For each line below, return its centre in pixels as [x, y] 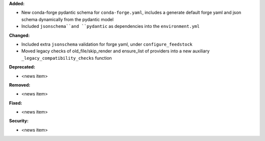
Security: [19, 121]
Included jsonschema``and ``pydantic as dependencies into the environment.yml [110, 26]
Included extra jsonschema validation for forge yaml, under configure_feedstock [107, 44]
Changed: [19, 35]
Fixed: [15, 103]
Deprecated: [22, 67]
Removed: [20, 85]
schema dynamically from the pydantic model [67, 19]
